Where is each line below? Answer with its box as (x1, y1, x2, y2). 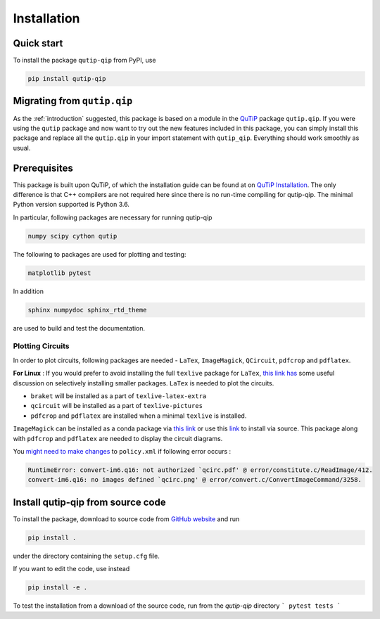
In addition (13, 287, 44, 295)
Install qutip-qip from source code (13, 496, 166, 508)
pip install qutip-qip (27, 75, 106, 83)
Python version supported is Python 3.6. (13, 200, 130, 209)
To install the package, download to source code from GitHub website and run (13, 514, 240, 523)
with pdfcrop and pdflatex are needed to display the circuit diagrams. (13, 434, 223, 442)
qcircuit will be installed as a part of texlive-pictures (30, 402, 203, 410)
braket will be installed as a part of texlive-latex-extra (30, 392, 207, 400)
